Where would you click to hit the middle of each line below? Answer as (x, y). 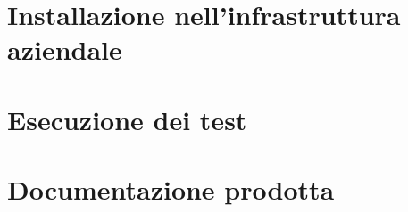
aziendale (65, 49)
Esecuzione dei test (127, 119)
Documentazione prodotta (171, 189)
